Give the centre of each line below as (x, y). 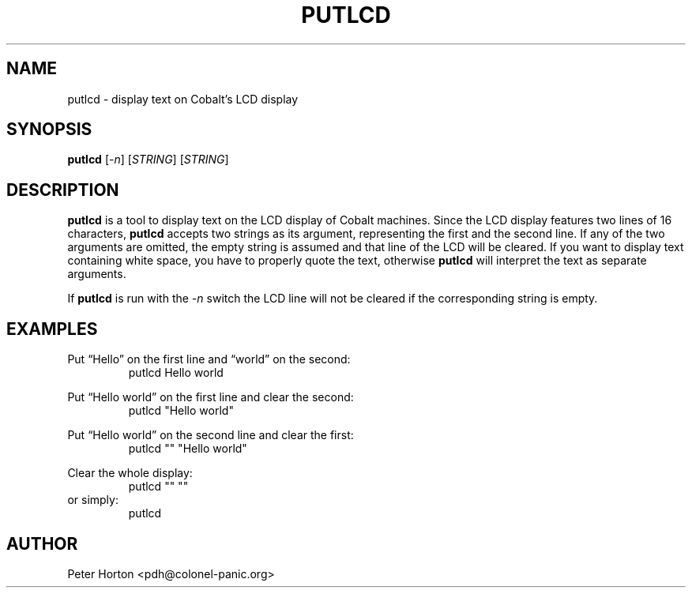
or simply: (93, 500)
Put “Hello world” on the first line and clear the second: (211, 397)
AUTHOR (42, 543)
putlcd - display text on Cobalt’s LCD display (183, 99)
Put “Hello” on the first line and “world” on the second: (209, 359)
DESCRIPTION (63, 190)
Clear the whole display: (130, 473)
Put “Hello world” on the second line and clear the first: (211, 435)
